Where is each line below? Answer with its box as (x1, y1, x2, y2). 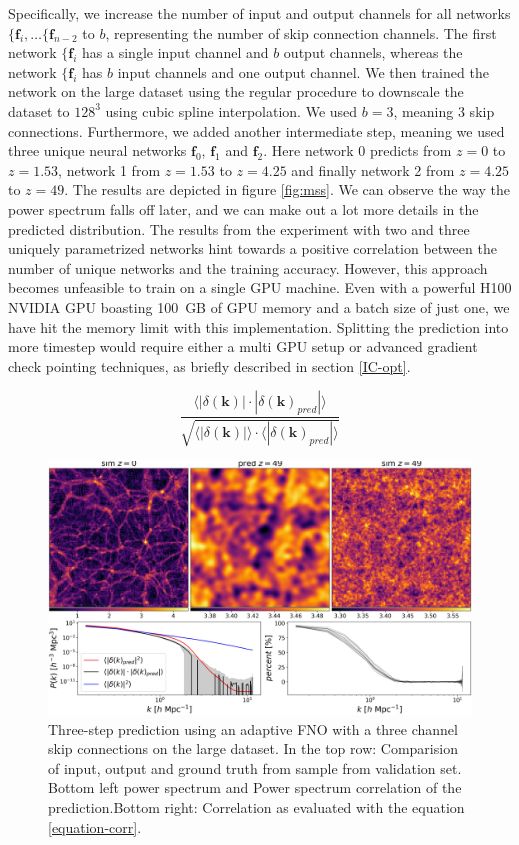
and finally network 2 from (291, 159, 455, 180)
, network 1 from (58, 159, 161, 180)
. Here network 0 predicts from (263, 140, 452, 161)
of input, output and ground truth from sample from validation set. (48, 757, 462, 778)
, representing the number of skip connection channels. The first (105, 22, 497, 43)
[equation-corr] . (48, 816, 142, 837)
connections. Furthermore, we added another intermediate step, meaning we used (8, 120, 505, 141)
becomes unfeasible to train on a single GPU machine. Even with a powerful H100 (8, 277, 512, 298)
